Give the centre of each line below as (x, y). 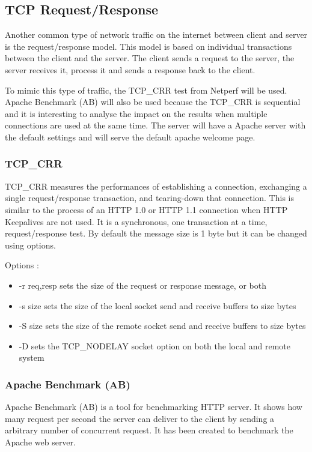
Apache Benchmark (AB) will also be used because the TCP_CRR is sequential (153, 102)
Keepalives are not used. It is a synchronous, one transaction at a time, (136, 221)
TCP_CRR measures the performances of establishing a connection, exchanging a (156, 186)
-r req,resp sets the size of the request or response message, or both (142, 285)
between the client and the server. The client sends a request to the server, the (150, 58)
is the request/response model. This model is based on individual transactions (148, 46)
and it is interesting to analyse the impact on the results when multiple (136, 113)
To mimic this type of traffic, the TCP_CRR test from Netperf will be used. (146, 90)
